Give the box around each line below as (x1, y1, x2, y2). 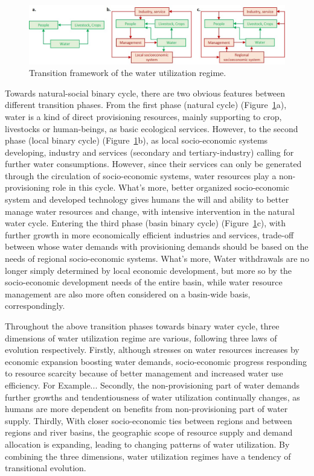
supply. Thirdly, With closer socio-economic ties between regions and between (5, 414, 292, 427)
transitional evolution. (5, 462, 86, 474)
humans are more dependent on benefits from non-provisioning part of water (5, 402, 288, 415)
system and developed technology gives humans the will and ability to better (5, 193, 289, 206)
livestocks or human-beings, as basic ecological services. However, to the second (5, 122, 298, 135)
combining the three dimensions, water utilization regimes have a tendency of (5, 449, 291, 462)
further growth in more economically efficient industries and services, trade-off (5, 228, 294, 241)
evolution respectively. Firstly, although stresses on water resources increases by (5, 343, 300, 356)
